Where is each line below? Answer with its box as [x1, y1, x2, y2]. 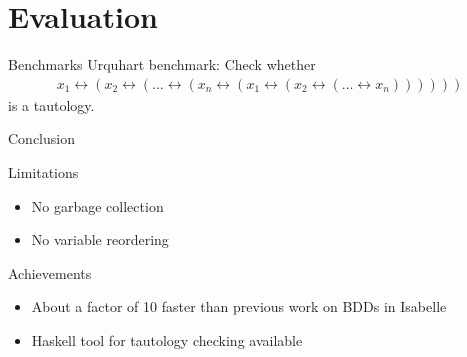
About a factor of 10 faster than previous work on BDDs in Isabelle [31, 296, 447, 317]
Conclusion [8, 128, 75, 149]
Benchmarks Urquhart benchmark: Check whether [8, 54, 316, 75]
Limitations [8, 161, 79, 182]
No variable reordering [31, 229, 169, 250]
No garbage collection [31, 195, 164, 216]
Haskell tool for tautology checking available [31, 329, 303, 350]
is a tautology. [8, 94, 95, 115]
